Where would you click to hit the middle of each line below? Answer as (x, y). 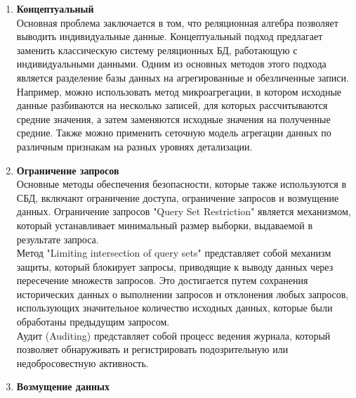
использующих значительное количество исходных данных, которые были (174, 308)
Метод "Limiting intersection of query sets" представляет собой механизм (174, 253)
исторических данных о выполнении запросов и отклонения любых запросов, (183, 294)
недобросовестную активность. (83, 362)
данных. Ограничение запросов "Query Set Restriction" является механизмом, (184, 211)
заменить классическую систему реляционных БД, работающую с (157, 50)
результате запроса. (58, 239)
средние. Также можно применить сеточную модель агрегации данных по (174, 133)
